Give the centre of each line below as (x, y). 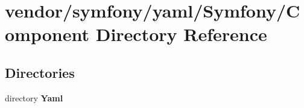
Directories (40, 72)
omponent (47, 34)
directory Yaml (34, 97)
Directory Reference (181, 34)
